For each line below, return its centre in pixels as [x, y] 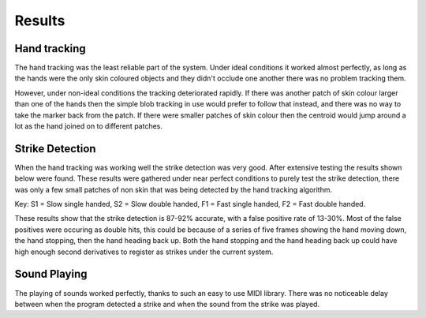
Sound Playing [51, 274]
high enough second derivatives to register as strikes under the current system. [144, 252]
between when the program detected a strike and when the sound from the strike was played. [167, 304]
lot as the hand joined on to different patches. [89, 126]
